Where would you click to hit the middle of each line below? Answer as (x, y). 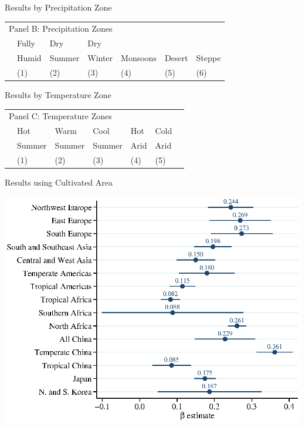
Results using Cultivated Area (59, 182)
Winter (100, 58)
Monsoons (139, 58)
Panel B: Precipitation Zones (61, 28)
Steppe (209, 58)
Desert (176, 58)
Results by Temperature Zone (58, 94)
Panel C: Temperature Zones (60, 116)
